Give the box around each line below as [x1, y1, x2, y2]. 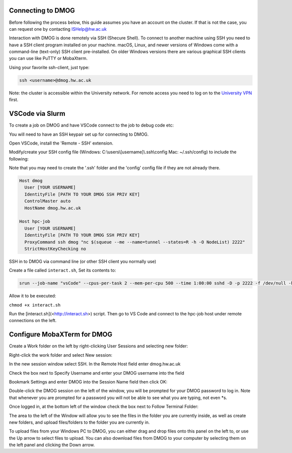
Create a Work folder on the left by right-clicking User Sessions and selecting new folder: [9, 343, 188, 349]
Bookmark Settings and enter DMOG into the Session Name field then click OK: [9, 379, 167, 384]
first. [9, 97, 18, 103]
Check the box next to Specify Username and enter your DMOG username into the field [9, 370, 184, 376]
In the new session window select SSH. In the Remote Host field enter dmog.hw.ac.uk [9, 361, 181, 367]
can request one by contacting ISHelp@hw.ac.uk [9, 26, 107, 32]
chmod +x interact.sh [9, 302, 61, 308]
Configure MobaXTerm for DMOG [9, 330, 113, 339]
